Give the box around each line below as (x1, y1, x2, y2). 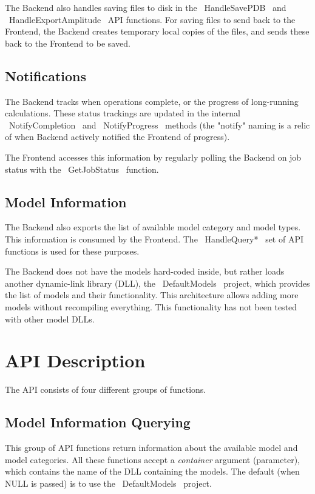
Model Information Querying (5, 413, 191, 432)
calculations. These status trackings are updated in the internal (5, 107, 240, 119)
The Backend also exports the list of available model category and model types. (5, 221, 301, 233)
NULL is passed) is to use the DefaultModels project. (5, 476, 212, 489)
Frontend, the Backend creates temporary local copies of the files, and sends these (5, 25, 310, 38)
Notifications (5, 66, 87, 85)
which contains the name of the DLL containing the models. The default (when (5, 465, 300, 478)
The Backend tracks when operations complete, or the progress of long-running (5, 95, 299, 107)
